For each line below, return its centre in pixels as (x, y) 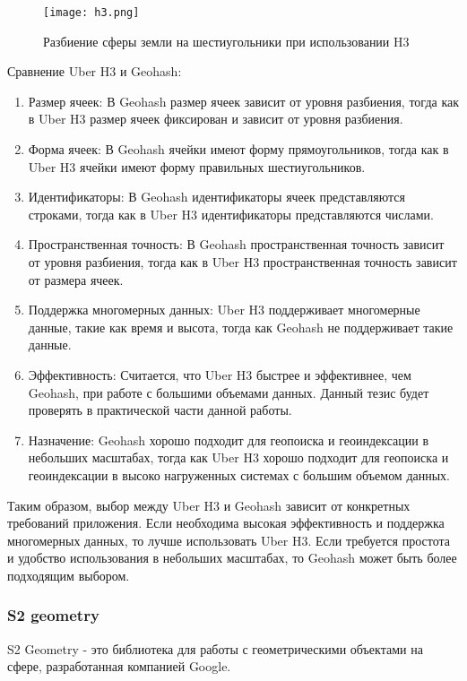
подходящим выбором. (69, 575)
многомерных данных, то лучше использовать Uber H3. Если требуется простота (229, 540)
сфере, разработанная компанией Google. (119, 666)
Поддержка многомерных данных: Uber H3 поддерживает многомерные (224, 310)
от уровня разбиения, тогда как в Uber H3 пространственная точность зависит (242, 262)
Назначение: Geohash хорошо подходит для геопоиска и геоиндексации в (229, 440)
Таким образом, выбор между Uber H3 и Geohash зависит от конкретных (209, 505)
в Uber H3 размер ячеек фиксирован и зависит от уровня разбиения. (216, 119)
